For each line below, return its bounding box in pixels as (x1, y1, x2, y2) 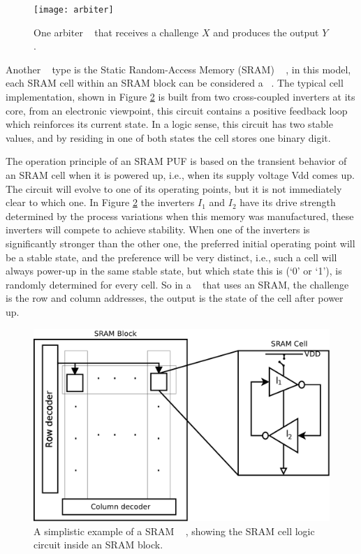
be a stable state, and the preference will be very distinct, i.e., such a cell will (6, 249, 337, 264)
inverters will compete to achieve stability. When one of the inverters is (6, 222, 310, 237)
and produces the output (213, 24, 319, 39)
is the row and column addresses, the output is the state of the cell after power (6, 291, 344, 305)
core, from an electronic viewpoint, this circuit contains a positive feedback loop (6, 103, 348, 117)
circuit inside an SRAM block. (34, 537, 163, 552)
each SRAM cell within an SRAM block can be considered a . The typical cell (6, 75, 344, 90)
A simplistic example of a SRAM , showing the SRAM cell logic (34, 523, 315, 538)
